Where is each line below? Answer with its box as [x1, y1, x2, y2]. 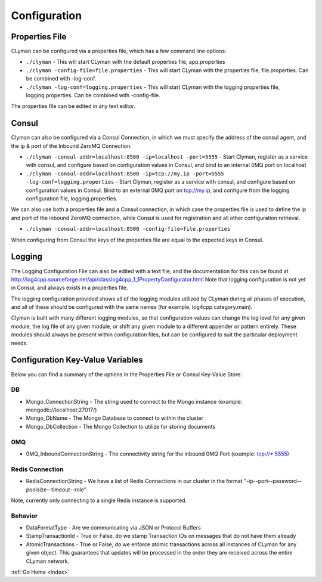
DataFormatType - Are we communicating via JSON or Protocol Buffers [26, 524, 201, 531]
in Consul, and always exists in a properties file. [11, 284, 128, 292]
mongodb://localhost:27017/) [26, 406, 97, 414]
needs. [11, 339, 28, 346]
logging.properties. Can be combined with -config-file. [26, 92, 160, 99]
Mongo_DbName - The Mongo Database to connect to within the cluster [26, 414, 204, 422]
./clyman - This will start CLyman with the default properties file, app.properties [26, 58, 225, 66]
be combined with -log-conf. [26, 75, 97, 82]
